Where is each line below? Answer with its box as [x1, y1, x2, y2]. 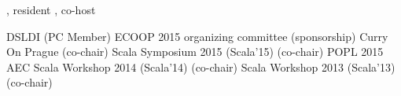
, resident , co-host [6, 2, 96, 17]
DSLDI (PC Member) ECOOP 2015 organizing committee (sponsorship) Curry [6, 28, 388, 44]
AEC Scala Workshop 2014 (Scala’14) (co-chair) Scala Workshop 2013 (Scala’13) [6, 58, 395, 75]
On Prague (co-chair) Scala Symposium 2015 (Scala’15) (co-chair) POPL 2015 [6, 43, 384, 60]
